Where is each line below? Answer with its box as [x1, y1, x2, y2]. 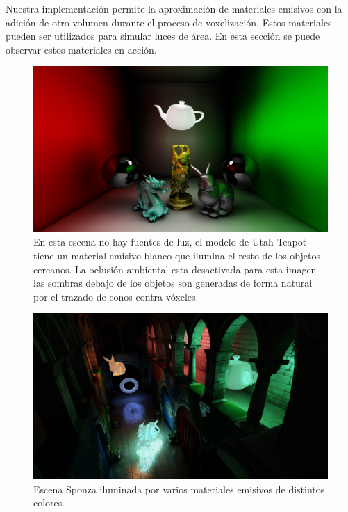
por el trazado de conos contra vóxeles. [33, 289, 199, 303]
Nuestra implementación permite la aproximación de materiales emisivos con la [6, 1, 342, 15]
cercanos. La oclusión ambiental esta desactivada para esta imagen [33, 262, 317, 276]
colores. [33, 495, 65, 510]
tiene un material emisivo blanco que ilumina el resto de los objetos [33, 248, 320, 263]
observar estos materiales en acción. [6, 42, 157, 56]
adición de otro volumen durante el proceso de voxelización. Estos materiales [6, 15, 332, 29]
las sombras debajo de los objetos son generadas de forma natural [33, 275, 313, 290]
